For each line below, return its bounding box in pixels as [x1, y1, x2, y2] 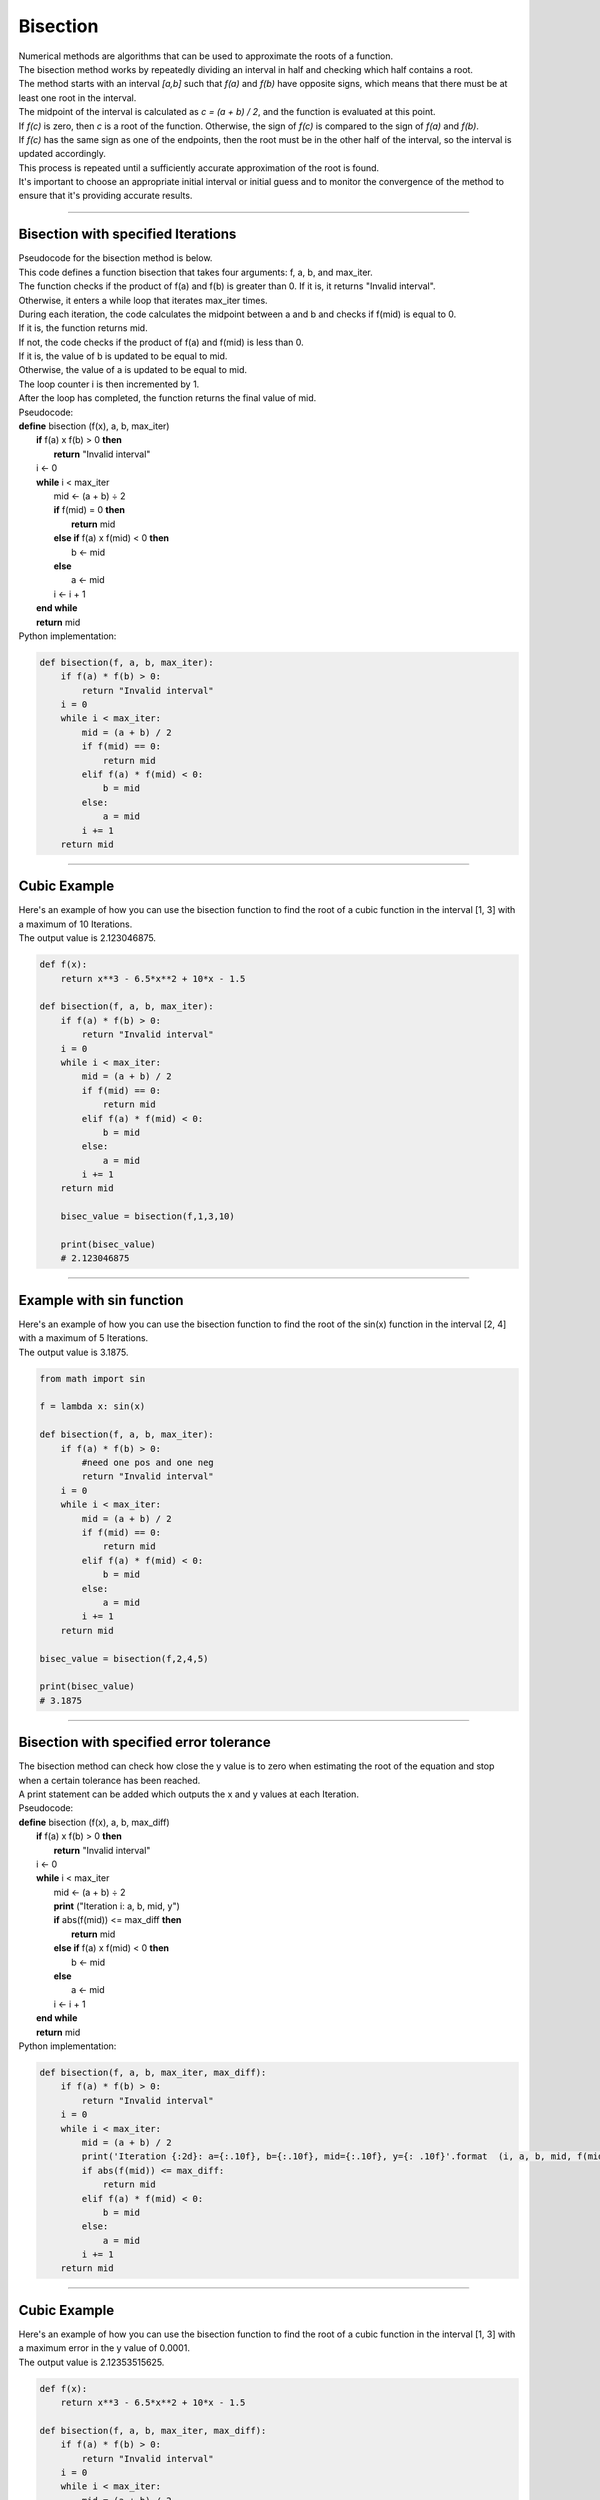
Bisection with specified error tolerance [18, 1734, 271, 1751]
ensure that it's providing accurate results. [18, 190, 193, 202]
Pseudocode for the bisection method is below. [18, 252, 213, 264]
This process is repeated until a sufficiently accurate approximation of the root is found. [18, 161, 380, 174]
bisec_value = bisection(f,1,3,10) [60, 1211, 235, 1222]
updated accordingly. [18, 148, 107, 160]
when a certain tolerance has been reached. [18, 1774, 201, 1786]
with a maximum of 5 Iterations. [18, 1332, 149, 1344]
